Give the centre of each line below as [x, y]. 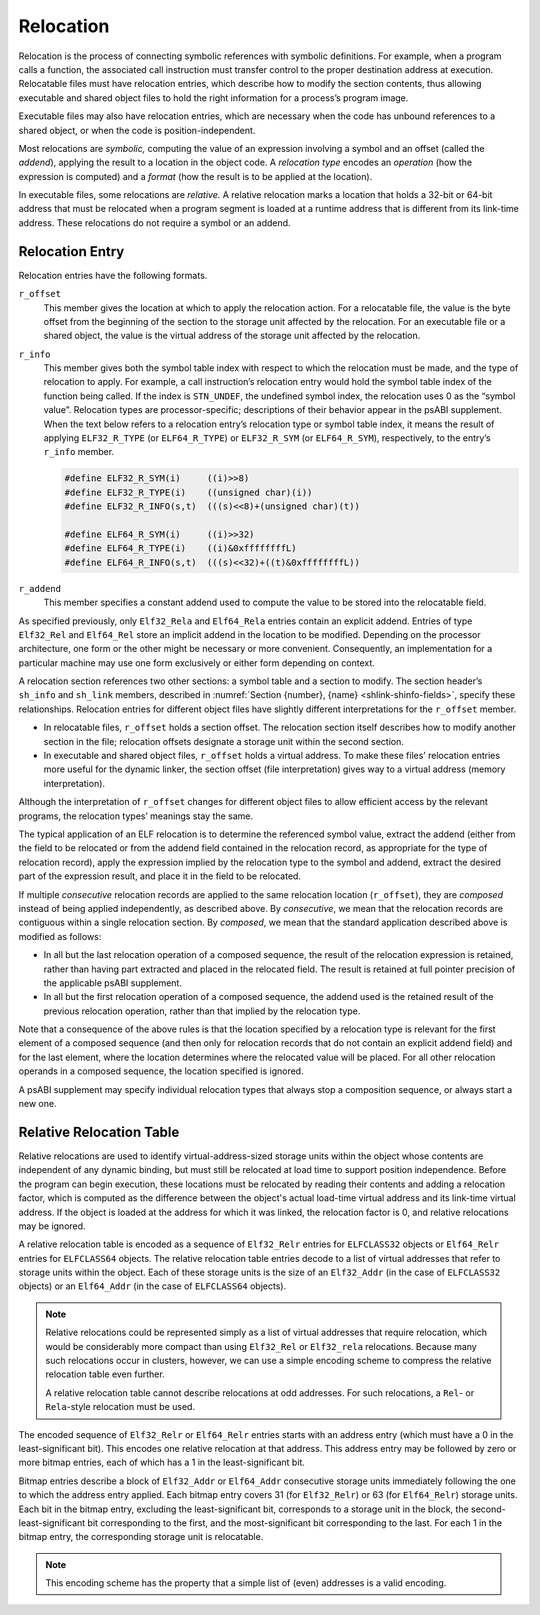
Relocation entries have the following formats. [113, 275]
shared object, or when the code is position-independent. [137, 130]
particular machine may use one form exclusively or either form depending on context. [196, 662]
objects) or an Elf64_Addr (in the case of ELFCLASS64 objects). [152, 1286]
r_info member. [79, 452]
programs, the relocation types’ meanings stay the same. [136, 816]
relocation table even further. [105, 1374]
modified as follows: [60, 936]
